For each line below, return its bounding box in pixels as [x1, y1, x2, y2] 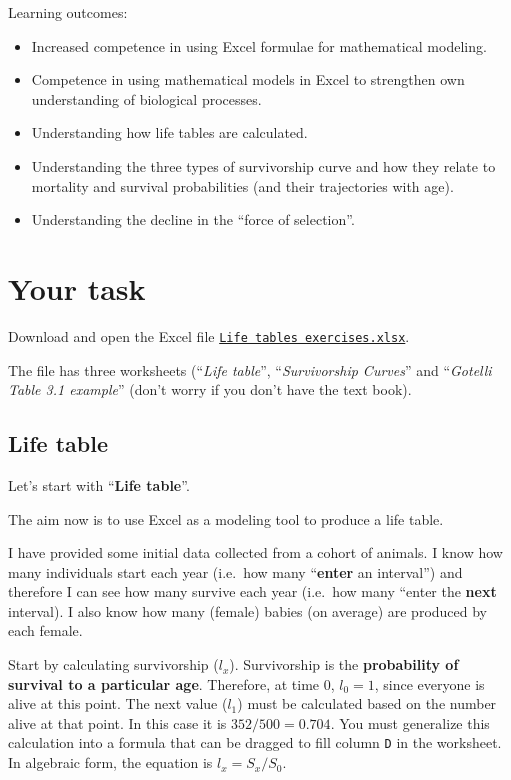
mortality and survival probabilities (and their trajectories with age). [31, 175, 454, 196]
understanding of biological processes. [31, 88, 262, 109]
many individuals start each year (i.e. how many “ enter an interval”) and [8, 561, 463, 582]
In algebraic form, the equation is [8, 752, 213, 773]
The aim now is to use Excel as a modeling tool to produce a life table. [8, 508, 444, 529]
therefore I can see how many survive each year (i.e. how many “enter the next [8, 581, 497, 602]
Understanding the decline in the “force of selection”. [31, 209, 355, 230]
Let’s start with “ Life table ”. [8, 474, 190, 495]
